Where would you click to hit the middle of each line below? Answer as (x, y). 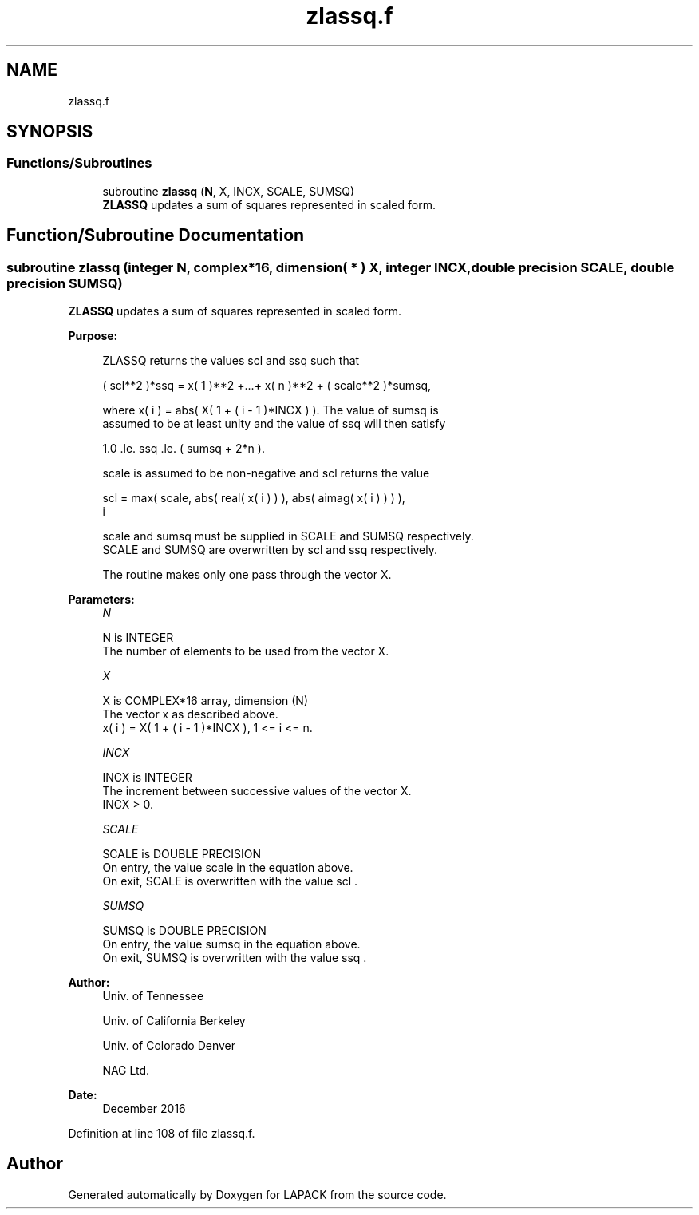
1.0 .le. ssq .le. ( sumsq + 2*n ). (184, 449)
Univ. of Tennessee (153, 996)
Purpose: (93, 336)
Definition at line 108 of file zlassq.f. (162, 1134)
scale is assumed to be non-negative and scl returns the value (266, 473)
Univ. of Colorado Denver (169, 1046)
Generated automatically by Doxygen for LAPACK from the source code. (257, 1194)
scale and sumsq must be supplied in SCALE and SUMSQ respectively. (288, 536)
